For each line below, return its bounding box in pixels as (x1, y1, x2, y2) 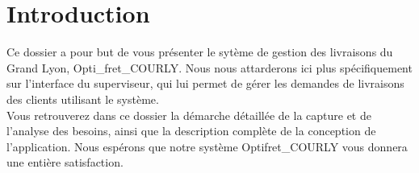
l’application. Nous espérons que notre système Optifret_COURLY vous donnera (6, 138, 408, 154)
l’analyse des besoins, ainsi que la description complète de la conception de (6, 122, 376, 139)
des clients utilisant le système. (6, 90, 159, 107)
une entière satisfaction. (6, 154, 124, 171)
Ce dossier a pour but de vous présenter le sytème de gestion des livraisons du (6, 43, 393, 60)
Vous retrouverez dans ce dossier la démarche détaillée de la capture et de (6, 106, 371, 123)
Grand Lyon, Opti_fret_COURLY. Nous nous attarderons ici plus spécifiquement (6, 59, 413, 76)
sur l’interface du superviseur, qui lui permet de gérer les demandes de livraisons (6, 75, 404, 92)
